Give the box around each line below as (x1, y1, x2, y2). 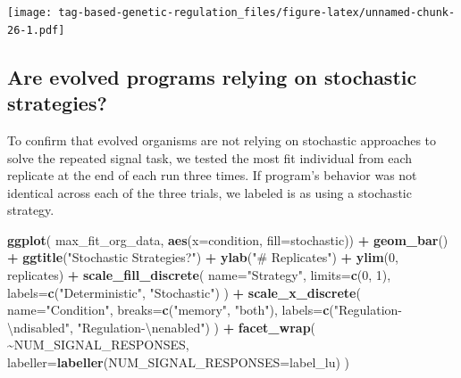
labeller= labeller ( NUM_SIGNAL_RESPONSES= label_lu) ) (7, 353, 350, 372)
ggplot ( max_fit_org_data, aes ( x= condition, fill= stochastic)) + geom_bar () (7, 230, 448, 249)
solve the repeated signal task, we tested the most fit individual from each (7, 148, 413, 167)
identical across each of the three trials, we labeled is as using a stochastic (7, 183, 412, 201)
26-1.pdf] (7, 23, 65, 37)
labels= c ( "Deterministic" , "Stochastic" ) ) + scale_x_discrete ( (7, 283, 361, 301)
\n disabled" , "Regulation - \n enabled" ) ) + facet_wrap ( (7, 317, 316, 336)
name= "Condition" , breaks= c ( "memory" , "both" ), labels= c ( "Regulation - (7, 300, 402, 319)
